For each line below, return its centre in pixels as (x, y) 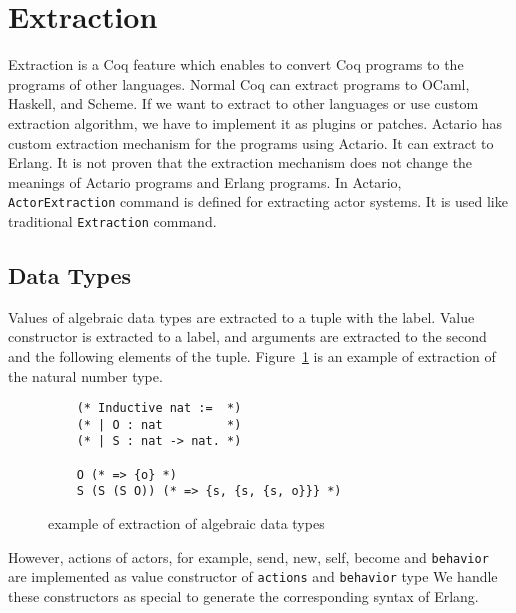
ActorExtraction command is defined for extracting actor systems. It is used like (258, 201)
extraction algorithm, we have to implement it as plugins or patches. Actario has (255, 122)
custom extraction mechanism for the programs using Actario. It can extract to (251, 142)
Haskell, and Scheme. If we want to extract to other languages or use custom (243, 103)
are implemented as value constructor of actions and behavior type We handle (253, 576)
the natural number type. (85, 375)
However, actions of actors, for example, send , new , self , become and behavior (248, 556)
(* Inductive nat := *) (159, 408)
